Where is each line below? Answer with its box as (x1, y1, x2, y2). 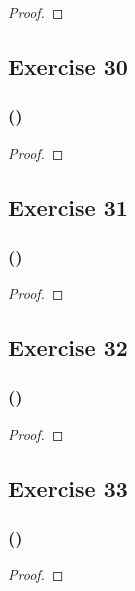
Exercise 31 (8, 191, 128, 222)
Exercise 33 (8, 472, 128, 503)
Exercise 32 (8, 332, 128, 363)
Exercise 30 (8, 50, 128, 81)
